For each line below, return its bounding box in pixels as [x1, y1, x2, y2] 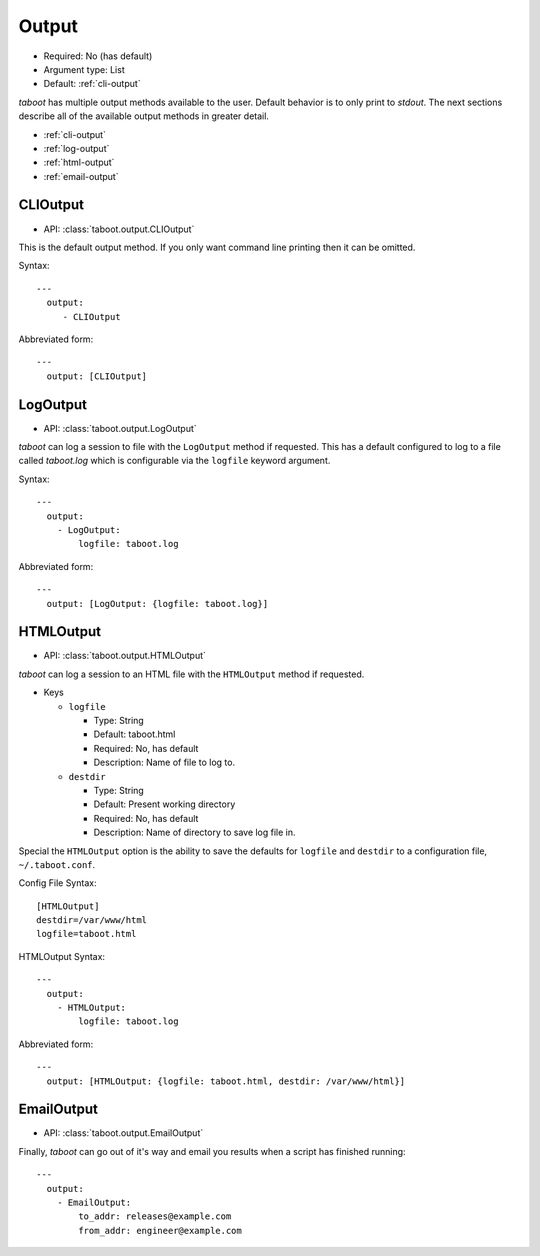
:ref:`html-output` [43, 156, 115, 169]
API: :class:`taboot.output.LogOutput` [43, 422, 197, 434]
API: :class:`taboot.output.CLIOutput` [43, 223, 195, 235]
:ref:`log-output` [43, 142, 110, 154]
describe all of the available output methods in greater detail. [18, 110, 270, 122]
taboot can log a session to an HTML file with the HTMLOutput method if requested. [18, 668, 365, 680]
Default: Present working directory [93, 798, 236, 810]
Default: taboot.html [93, 728, 176, 740]
